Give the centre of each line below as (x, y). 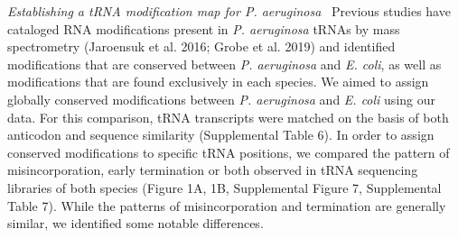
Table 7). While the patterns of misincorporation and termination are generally (227, 205)
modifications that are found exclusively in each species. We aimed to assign (218, 82)
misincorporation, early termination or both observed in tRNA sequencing (213, 170)
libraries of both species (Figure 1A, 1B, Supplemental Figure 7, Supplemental (224, 187)
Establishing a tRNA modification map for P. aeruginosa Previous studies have (229, 11)
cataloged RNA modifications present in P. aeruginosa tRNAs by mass (204, 28)
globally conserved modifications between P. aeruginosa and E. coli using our (221, 99)
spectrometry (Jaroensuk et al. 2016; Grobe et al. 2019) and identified (201, 46)
